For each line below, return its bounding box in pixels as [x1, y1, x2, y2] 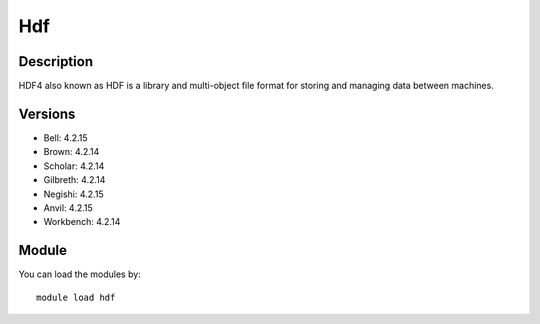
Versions [18, 105, 76, 122]
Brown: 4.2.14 [43, 146, 100, 158]
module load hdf [36, 291, 116, 303]
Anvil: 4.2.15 [43, 201, 94, 214]
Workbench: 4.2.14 [43, 216, 121, 228]
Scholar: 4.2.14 [43, 160, 105, 172]
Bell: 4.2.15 [43, 131, 89, 144]
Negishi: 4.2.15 [43, 188, 104, 200]
